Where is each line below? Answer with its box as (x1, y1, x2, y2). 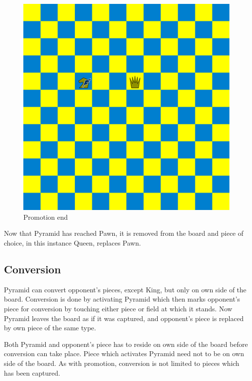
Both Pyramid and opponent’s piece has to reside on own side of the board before (4, 339, 248, 349)
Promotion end (23, 211, 68, 222)
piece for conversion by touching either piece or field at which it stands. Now (4, 303, 233, 313)
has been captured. (4, 367, 60, 378)
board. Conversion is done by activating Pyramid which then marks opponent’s (4, 294, 240, 304)
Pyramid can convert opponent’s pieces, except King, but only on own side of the (4, 284, 247, 294)
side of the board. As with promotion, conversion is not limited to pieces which (4, 358, 239, 368)
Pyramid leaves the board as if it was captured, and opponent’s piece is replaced (4, 313, 244, 323)
